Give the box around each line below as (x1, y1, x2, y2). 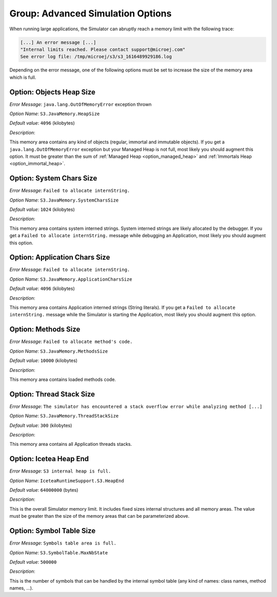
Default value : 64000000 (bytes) (9, 487, 78, 493)
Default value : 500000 (9, 558, 57, 565)
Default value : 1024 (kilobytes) (9, 206, 75, 213)
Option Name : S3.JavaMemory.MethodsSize (9, 348, 108, 354)
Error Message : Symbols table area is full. (9, 540, 116, 546)
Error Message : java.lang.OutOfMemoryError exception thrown (9, 101, 152, 107)
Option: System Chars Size (9, 174, 97, 183)
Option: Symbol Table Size (9, 527, 96, 535)
